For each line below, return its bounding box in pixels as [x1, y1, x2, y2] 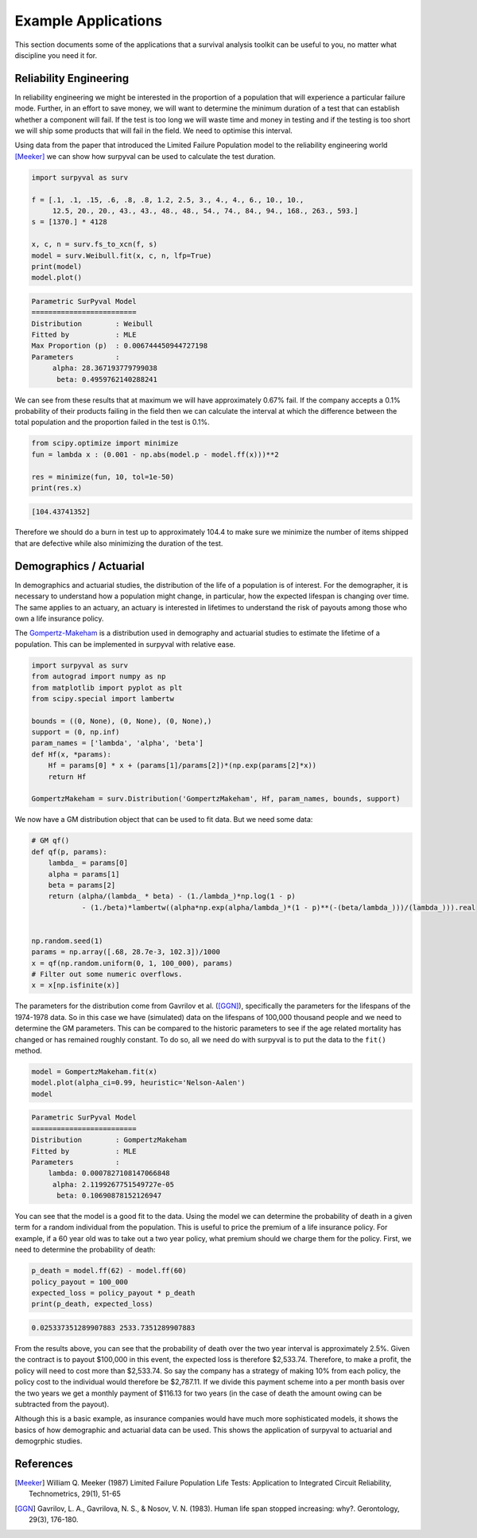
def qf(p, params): [31, 847, 107, 856]
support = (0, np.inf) [31, 728, 120, 737]
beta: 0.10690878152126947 [56, 1191, 162, 1201]
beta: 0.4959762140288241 [56, 375, 158, 384]
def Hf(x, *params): [31, 750, 111, 759]
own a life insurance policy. [14, 613, 104, 623]
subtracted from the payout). [14, 1399, 110, 1408]
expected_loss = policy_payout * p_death [31, 1289, 196, 1297]
